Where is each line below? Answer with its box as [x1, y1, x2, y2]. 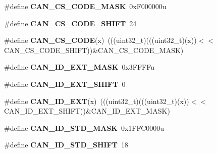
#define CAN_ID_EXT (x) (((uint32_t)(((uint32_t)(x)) [4, 95, 189, 106]
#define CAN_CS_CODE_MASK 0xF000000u [4, 1, 167, 11]
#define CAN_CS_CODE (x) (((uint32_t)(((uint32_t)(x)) [4, 35, 197, 45]
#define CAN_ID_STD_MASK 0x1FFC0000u [4, 122, 165, 133]
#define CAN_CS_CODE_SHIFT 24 [4, 18, 137, 28]
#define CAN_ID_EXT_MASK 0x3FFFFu [4, 62, 155, 72]
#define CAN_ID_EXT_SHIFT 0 [4, 78, 126, 89]
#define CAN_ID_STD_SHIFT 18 [4, 139, 128, 150]
